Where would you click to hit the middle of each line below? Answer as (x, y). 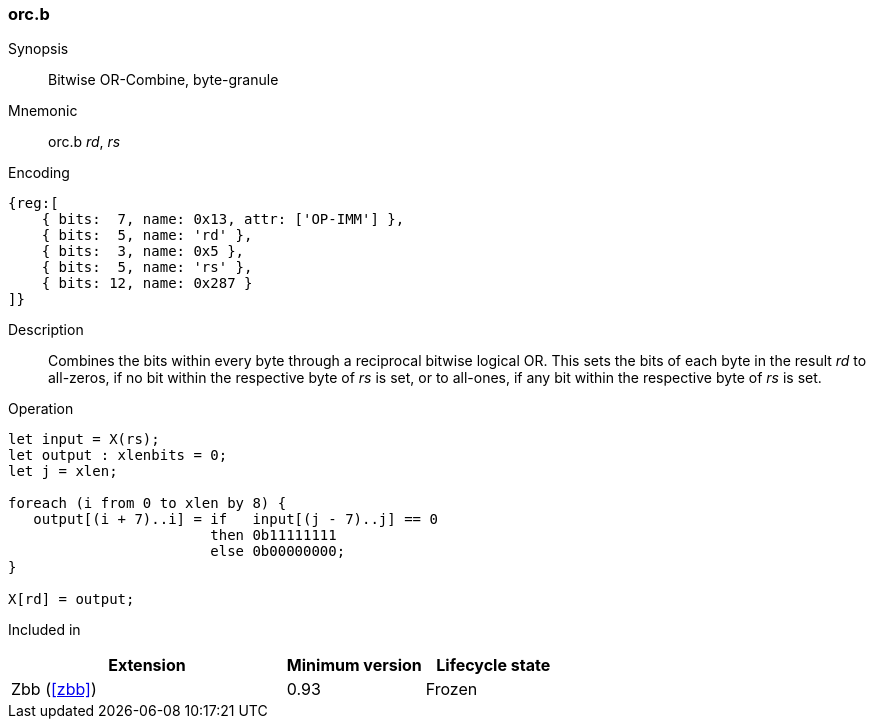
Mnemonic (43, 111)
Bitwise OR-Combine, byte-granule (163, 80)
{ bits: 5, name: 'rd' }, (147, 235)
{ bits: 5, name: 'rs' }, (147, 267)
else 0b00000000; (278, 551)
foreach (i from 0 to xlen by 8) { (147, 503)
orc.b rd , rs (84, 142)
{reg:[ (33, 203)
